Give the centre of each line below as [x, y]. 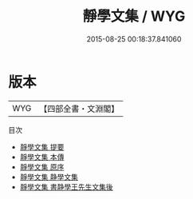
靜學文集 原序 [42, 167]
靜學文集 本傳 [42, 157]
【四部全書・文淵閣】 [79, 109]
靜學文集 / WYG [134, 16]
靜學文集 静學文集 [49, 177]
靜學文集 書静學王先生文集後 [66, 187]
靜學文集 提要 [42, 147]
